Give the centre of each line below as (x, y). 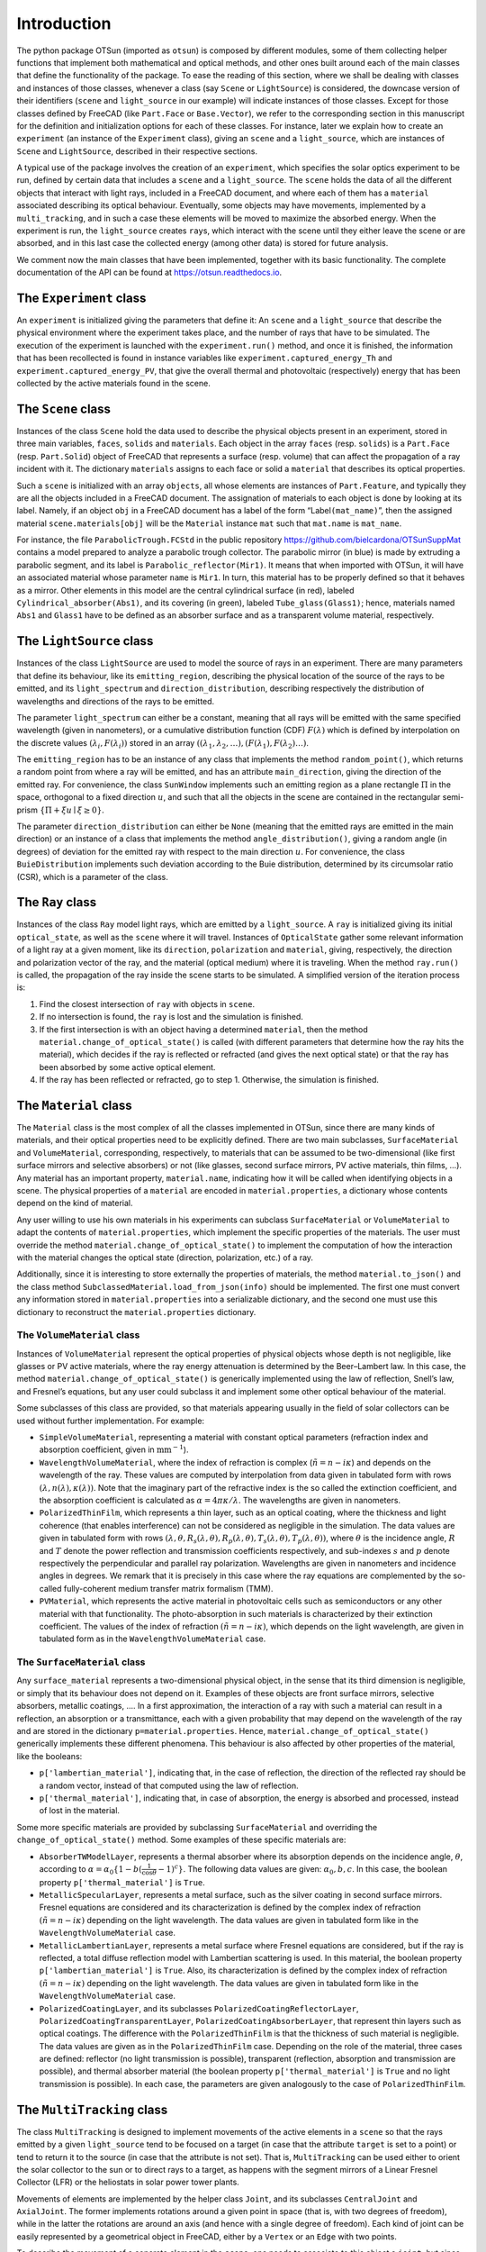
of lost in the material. (80, 1811)
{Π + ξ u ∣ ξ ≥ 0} (71, 810)
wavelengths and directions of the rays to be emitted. (116, 701)
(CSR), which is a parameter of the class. (92, 876)
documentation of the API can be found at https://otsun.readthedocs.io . (149, 272)
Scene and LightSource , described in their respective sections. (137, 151)
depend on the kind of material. (75, 1203)
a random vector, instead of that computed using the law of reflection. (169, 1785)
